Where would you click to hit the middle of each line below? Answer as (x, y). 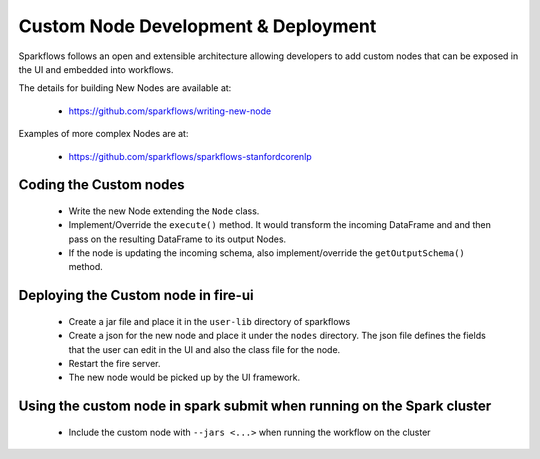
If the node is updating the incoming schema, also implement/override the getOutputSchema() (266, 253)
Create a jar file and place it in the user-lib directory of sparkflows (209, 321)
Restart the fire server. (114, 364)
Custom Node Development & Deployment (197, 26)
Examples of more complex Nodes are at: (103, 134)
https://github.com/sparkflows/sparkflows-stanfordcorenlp (190, 156)
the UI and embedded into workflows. (96, 69)
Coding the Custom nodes (101, 185)
